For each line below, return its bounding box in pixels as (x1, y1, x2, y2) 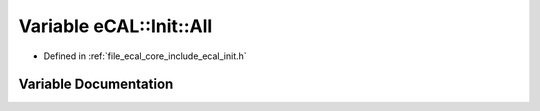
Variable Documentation (18, 76, 174, 93)
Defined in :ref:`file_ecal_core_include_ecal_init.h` (43, 50, 247, 62)
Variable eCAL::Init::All (18, 15, 213, 37)
